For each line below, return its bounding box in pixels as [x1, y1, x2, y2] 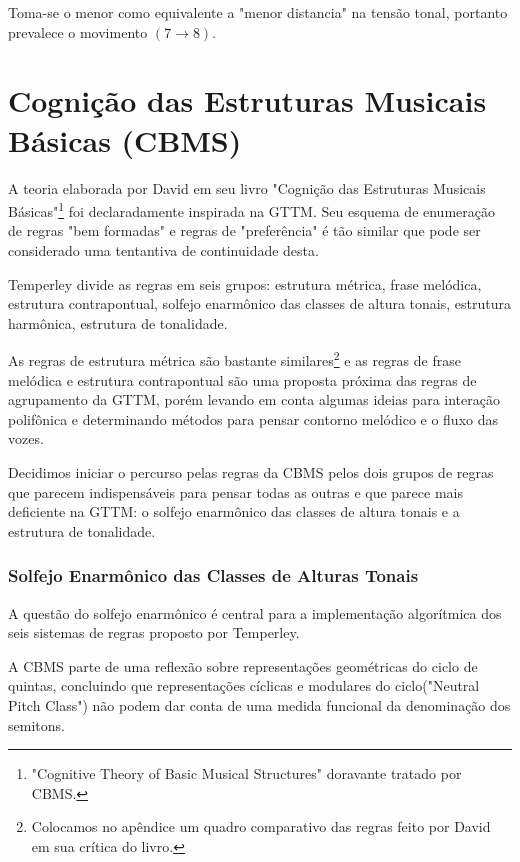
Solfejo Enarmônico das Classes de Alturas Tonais [8, 563, 419, 588]
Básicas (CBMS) [8, 119, 242, 160]
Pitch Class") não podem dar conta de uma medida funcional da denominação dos [8, 694, 511, 715]
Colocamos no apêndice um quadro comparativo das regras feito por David [31, 816, 491, 837]
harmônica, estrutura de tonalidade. [8, 312, 228, 333]
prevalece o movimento [8, 21, 148, 42]
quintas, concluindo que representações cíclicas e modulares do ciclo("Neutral [8, 675, 480, 696]
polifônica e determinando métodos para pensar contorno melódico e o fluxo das [8, 408, 499, 429]
